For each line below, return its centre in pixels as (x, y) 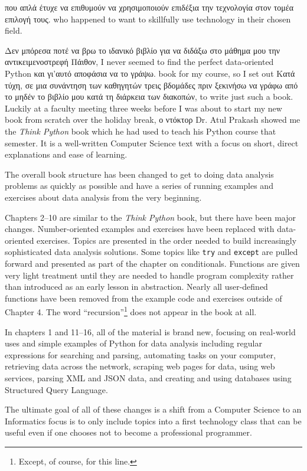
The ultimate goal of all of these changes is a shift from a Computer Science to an (153, 409)
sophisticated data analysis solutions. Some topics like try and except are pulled (151, 252)
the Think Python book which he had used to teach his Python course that (141, 131)
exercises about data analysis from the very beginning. (103, 197)
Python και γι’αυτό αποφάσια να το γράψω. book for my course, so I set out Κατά (150, 73)
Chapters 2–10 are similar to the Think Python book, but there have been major (151, 217)
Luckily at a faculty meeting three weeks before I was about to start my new (143, 108)
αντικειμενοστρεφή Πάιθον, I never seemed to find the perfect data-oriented (139, 62)
